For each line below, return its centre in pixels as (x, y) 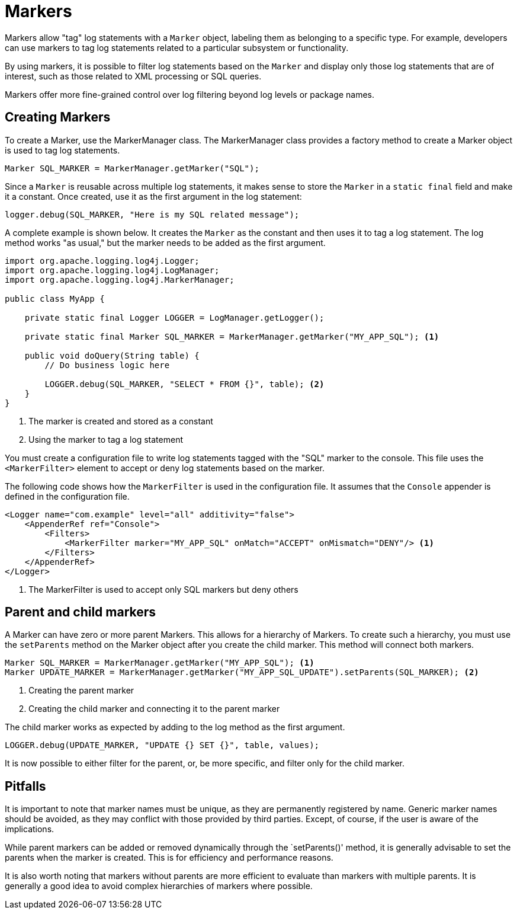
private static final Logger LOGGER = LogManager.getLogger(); (174, 317)
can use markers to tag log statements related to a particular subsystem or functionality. (177, 47)
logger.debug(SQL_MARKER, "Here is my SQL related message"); (152, 214)
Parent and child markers (81, 612)
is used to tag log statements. (62, 150)
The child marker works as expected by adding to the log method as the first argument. (175, 727)
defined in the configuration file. (67, 496)
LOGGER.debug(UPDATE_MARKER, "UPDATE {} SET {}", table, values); (162, 745)
